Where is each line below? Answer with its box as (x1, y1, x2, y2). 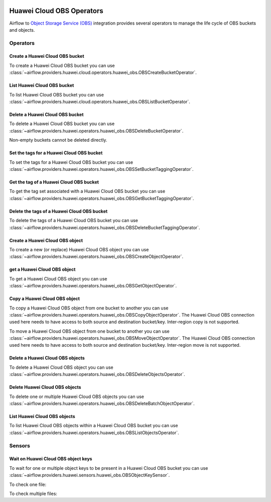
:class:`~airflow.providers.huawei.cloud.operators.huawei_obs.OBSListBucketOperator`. (9, 98, 191, 105)
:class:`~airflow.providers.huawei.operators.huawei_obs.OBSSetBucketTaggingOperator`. (9, 166, 194, 172)
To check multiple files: (9, 490, 58, 496)
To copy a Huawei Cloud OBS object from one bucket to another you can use (9, 305, 169, 311)
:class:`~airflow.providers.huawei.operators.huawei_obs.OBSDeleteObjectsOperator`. (9, 371, 185, 377)
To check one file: (9, 481, 47, 487)
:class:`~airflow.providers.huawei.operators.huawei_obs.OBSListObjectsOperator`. (9, 430, 179, 436)
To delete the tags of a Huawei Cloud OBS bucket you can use (9, 218, 138, 224)
